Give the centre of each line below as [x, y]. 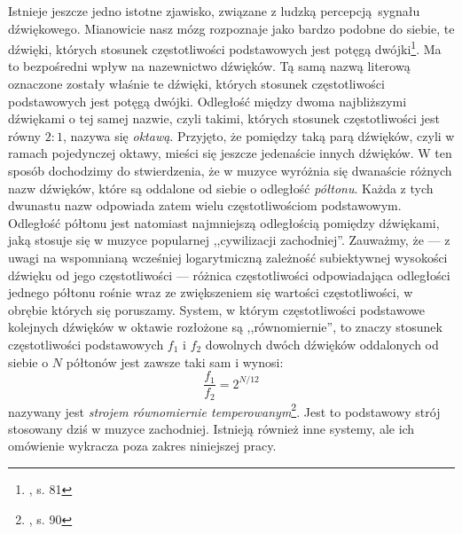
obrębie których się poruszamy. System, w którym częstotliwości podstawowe [216, 309]
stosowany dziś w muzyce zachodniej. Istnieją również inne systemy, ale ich [211, 428]
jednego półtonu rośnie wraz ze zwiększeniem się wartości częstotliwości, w [211, 292]
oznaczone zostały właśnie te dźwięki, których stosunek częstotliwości [196, 84]
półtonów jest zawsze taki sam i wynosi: [175, 361]
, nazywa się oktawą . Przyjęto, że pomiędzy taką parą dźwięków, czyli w [258, 135]
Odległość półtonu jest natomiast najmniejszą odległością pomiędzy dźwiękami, [224, 222]
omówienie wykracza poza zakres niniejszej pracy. [142, 446]
